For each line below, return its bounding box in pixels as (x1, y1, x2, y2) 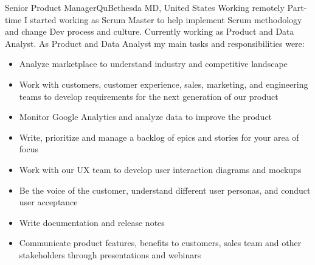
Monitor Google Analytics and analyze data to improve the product (19, 110, 272, 123)
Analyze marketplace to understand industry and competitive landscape (19, 57, 288, 70)
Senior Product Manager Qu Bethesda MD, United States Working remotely (5, 1, 285, 13)
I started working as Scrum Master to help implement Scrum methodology (24, 13, 302, 26)
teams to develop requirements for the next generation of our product (19, 90, 279, 102)
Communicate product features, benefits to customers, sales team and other (19, 236, 302, 249)
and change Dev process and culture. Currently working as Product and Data (5, 25, 294, 38)
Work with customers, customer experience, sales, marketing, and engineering (19, 77, 308, 90)
